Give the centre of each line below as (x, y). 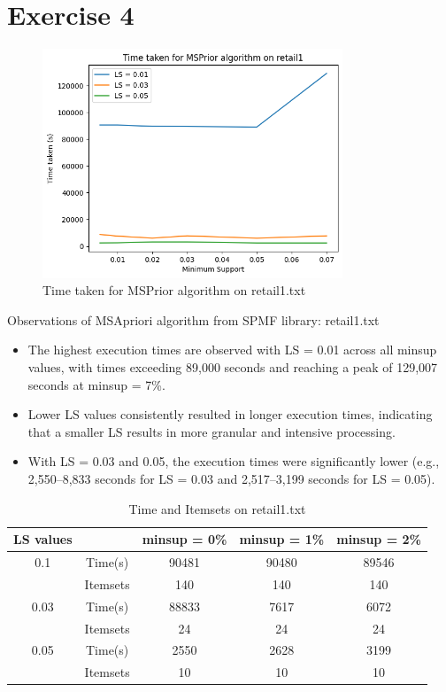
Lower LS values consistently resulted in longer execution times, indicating (230, 414)
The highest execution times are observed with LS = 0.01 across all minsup (232, 350)
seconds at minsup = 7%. (96, 384)
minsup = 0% (185, 539)
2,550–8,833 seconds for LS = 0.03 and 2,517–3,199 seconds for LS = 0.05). (231, 478)
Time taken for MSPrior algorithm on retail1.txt (174, 290)
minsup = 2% (379, 539)
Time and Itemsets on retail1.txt (217, 508)
